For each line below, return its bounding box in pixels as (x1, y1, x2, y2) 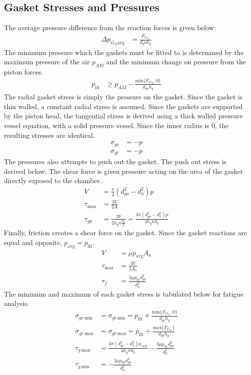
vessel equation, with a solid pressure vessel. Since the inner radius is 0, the (4, 120, 229, 130)
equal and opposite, (4, 237, 62, 247)
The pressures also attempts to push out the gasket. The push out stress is (4, 156, 227, 167)
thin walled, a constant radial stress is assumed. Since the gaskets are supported (4, 101, 243, 111)
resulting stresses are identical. (4, 130, 95, 140)
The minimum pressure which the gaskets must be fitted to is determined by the (4, 47, 244, 57)
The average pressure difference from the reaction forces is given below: (4, 22, 216, 33)
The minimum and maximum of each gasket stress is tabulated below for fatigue (4, 288, 244, 299)
